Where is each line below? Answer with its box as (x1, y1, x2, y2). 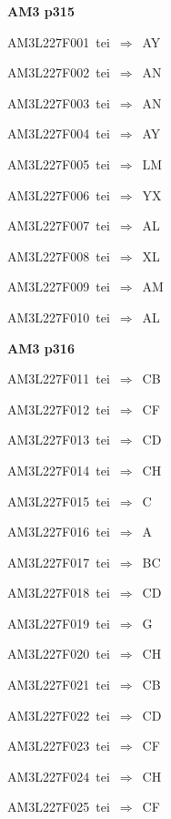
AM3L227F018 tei (7, 583, 110, 602)
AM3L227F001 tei (7, 32, 110, 51)
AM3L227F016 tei (7, 522, 110, 541)
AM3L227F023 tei (7, 736, 110, 755)
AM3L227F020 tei (7, 644, 110, 663)
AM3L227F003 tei (7, 93, 110, 112)
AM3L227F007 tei (7, 216, 110, 235)
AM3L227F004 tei (7, 124, 110, 143)
